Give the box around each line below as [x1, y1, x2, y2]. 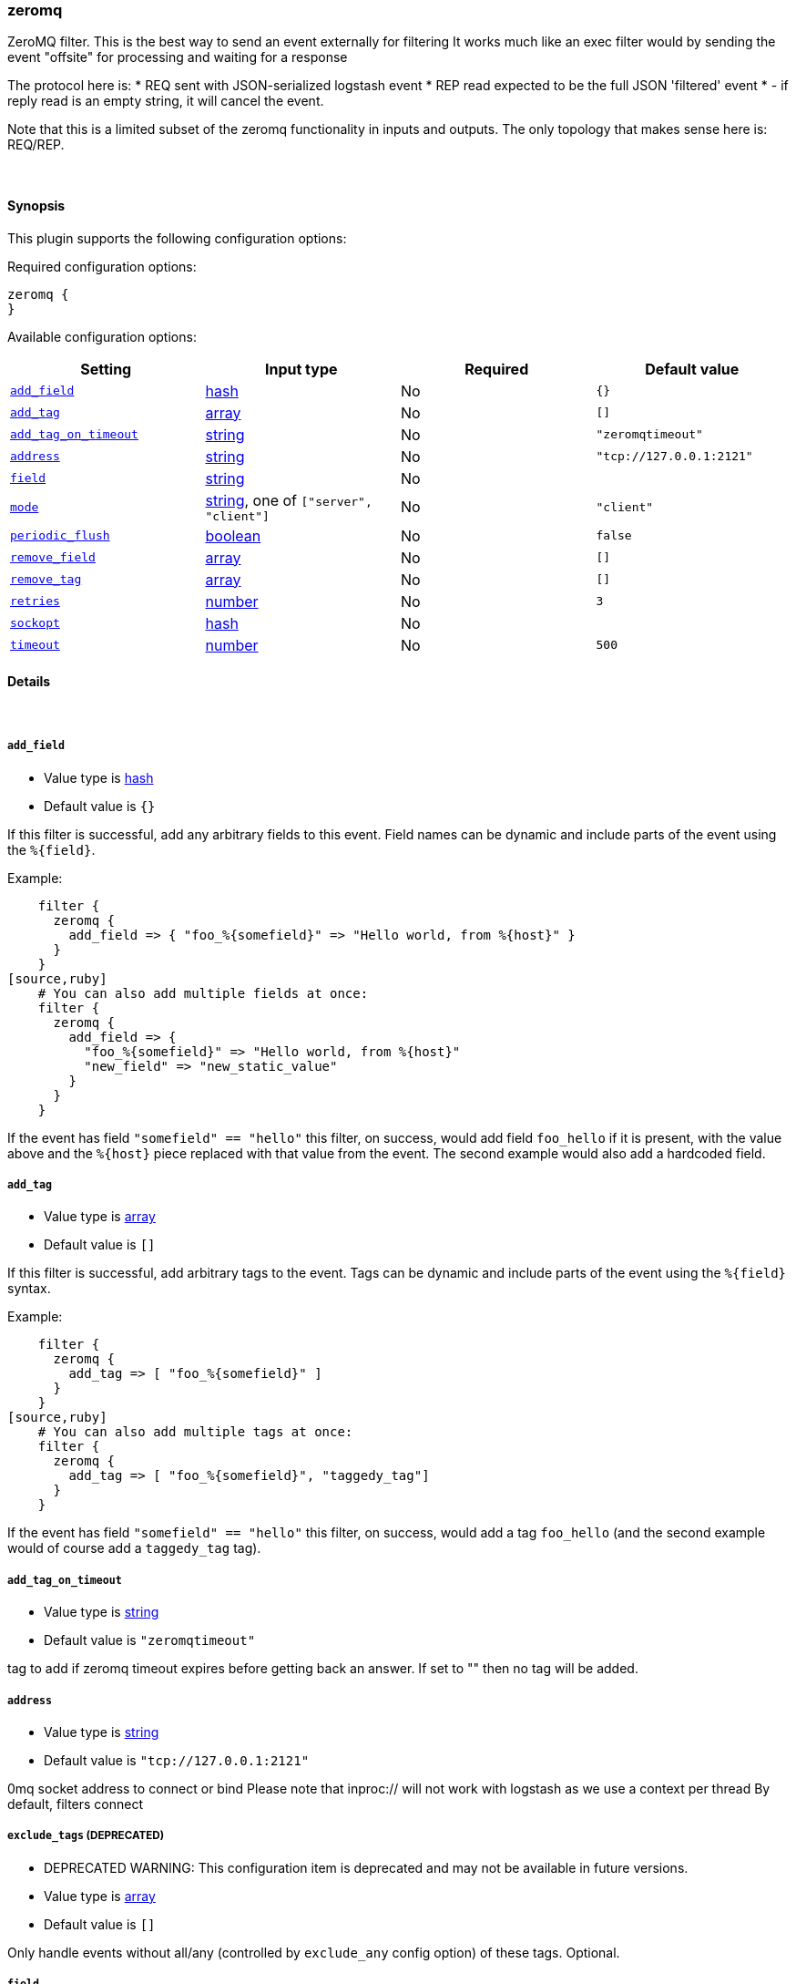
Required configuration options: [7, 258, 197, 274]
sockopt [10, 616, 60, 631]
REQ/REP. [7, 137, 65, 153]
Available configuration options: [7, 328, 197, 344]
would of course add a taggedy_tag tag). [7, 1540, 261, 1557]
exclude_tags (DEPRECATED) [7, 1829, 165, 1843]
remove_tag [10, 572, 82, 587]
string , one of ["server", [205, 490, 372, 509]
